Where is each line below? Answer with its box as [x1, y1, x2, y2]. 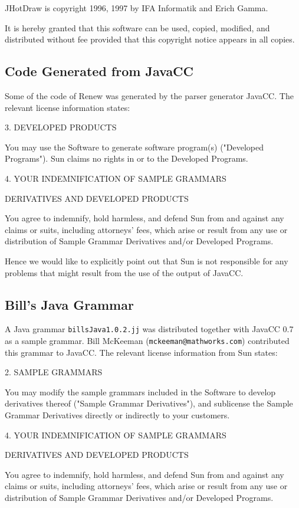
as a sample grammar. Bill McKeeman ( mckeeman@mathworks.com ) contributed [5, 334, 290, 346]
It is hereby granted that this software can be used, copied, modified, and [5, 21, 270, 34]
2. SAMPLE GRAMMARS [5, 366, 103, 378]
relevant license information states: [5, 101, 130, 113]
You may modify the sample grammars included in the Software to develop [5, 385, 276, 398]
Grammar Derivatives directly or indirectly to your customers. [5, 409, 230, 421]
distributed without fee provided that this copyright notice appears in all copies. [5, 33, 295, 45]
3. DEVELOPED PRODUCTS [5, 121, 117, 133]
